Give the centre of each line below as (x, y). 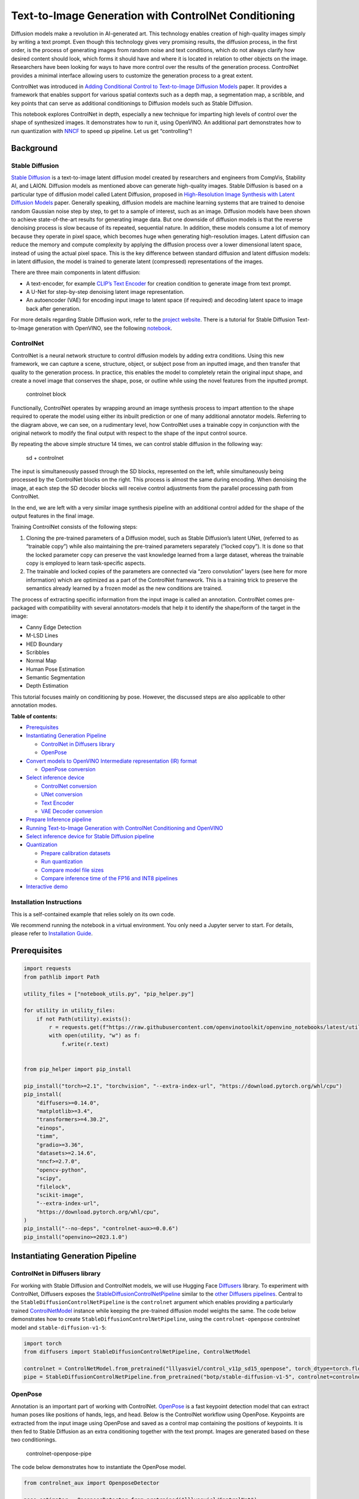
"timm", (48, 1137)
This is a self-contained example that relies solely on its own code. (93, 914)
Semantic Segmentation (56, 678)
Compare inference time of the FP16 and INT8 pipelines (109, 878)
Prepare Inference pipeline (59, 820)
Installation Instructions (46, 902)
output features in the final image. (53, 516)
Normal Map (41, 661)
